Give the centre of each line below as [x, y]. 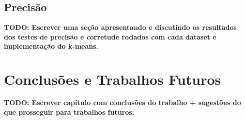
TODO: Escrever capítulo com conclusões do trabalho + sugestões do [122, 102]
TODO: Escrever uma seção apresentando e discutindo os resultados [120, 27]
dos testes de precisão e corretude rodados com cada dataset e [110, 36]
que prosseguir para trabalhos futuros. [69, 112]
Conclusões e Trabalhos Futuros [113, 79]
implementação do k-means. [51, 46]
